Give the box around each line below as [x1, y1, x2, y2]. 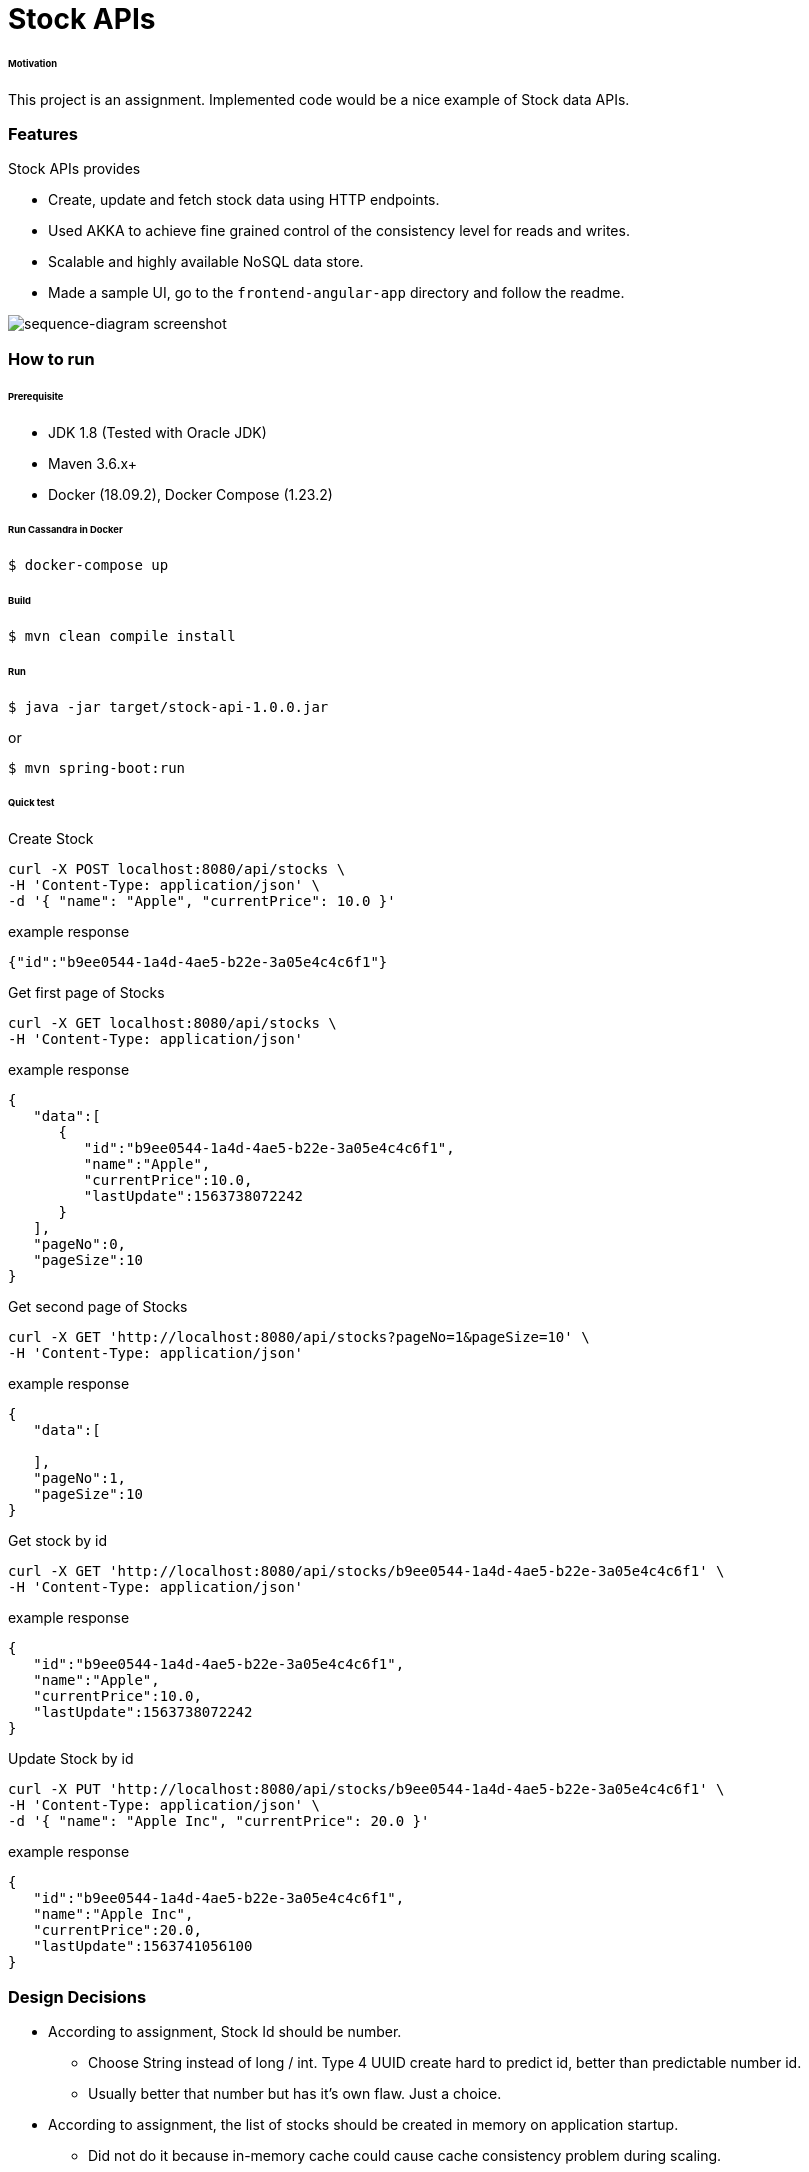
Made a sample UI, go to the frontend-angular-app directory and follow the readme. [48, 284, 625, 302]
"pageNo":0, [33, 1236, 127, 1253]
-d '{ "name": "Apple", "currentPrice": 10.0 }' [8, 893, 396, 910]
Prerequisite [8, 390, 64, 402]
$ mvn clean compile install [8, 627, 236, 644]
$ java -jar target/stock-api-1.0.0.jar [8, 698, 329, 715]
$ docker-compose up [8, 557, 169, 574]
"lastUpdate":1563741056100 [33, 1938, 253, 1955]
